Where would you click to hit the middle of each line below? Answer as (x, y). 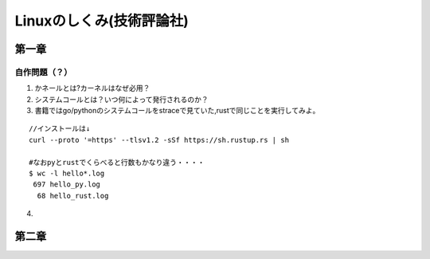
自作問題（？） (43, 72)
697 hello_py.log (67, 184)
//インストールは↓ (60, 129)
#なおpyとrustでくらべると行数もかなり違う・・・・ (117, 162)
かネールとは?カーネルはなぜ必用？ (92, 88)
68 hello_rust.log (73, 196)
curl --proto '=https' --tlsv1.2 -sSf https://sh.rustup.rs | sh (159, 140)
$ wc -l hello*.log (67, 174)
